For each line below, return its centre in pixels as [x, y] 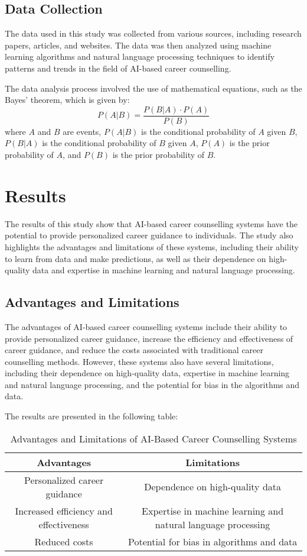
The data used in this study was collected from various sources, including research [153, 33]
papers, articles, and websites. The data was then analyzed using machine [138, 45]
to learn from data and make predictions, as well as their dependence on [135, 258]
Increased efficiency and [64, 510]
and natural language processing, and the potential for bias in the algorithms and [152, 384]
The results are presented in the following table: [92, 416]
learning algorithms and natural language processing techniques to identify [140, 56]
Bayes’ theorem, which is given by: [67, 100]
